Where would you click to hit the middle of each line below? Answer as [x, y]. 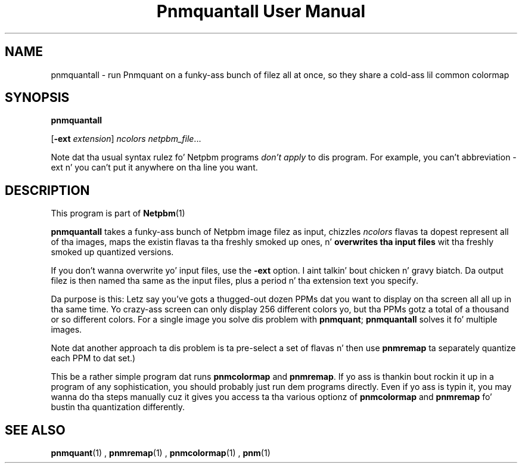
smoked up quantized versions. [112, 252]
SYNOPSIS [37, 98]
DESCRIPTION [47, 190]
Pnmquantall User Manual [261, 11]
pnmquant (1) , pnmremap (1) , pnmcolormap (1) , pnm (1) [161, 453]
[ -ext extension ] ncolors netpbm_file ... [126, 139]
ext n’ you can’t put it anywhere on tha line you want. [154, 168]
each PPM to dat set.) [93, 358]
